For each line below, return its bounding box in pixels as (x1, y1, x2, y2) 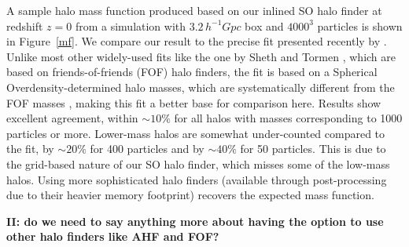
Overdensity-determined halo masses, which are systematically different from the (6, 78, 395, 95)
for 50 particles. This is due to (240, 140, 386, 157)
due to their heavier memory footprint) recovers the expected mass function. (6, 187, 374, 203)
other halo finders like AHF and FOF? (6, 228, 219, 245)
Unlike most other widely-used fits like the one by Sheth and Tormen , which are (6, 48, 396, 64)
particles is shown (317, 17, 403, 34)
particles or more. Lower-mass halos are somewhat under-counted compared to (6, 125, 385, 141)
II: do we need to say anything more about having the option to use (6, 212, 384, 229)
